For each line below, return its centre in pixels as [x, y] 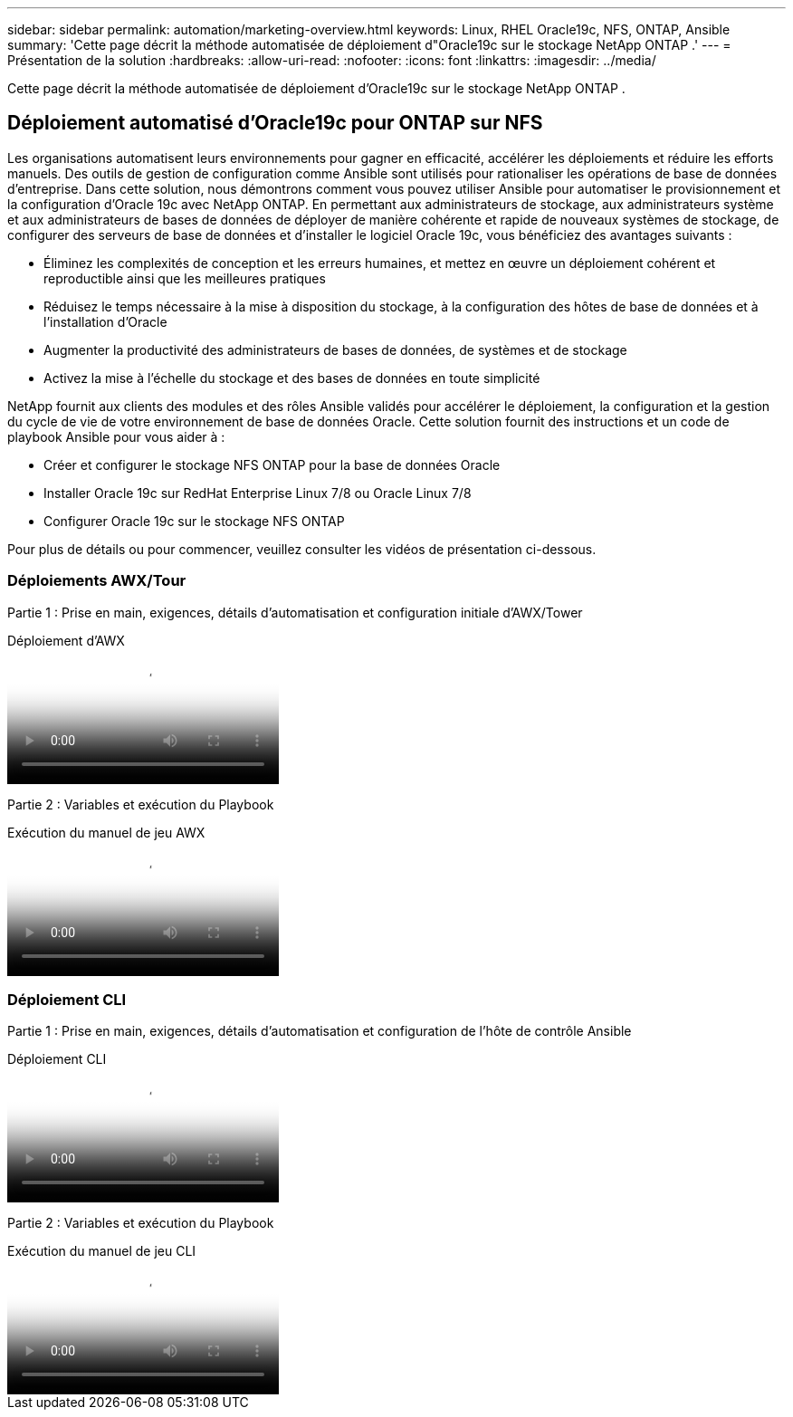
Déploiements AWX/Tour [97, 581]
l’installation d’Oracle [105, 321]
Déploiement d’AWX [66, 640]
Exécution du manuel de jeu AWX [106, 832]
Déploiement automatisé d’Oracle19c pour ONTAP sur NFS [275, 123]
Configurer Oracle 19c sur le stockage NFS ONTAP [194, 521]
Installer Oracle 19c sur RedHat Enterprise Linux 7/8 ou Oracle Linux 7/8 [258, 493]
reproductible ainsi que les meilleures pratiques [185, 278]
